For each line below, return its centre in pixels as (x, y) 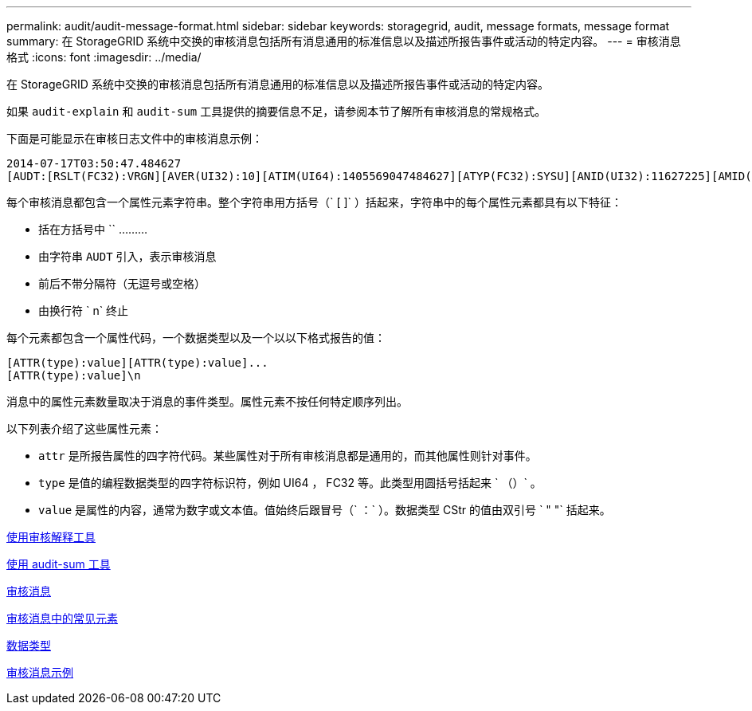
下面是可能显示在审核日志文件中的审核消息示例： (135, 138)
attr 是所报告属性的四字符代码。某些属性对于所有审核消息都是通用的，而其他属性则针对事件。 (288, 456)
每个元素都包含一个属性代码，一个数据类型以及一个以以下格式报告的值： (196, 338)
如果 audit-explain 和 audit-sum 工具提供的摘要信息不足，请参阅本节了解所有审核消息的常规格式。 (276, 111)
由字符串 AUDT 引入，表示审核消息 (127, 256)
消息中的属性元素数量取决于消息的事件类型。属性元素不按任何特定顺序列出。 (207, 401)
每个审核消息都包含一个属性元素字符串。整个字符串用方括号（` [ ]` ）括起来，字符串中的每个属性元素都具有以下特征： (315, 202)
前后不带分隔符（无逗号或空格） (122, 283)
